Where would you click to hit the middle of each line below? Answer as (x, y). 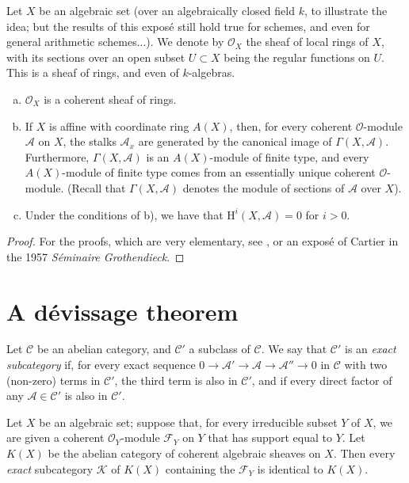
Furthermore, (57, 156)
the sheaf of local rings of (307, 42)
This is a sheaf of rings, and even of (93, 72)
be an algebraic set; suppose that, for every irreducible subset (188, 422)
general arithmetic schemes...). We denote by (115, 42)
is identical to (290, 468)
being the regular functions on (297, 57)
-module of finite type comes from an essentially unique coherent (219, 172)
